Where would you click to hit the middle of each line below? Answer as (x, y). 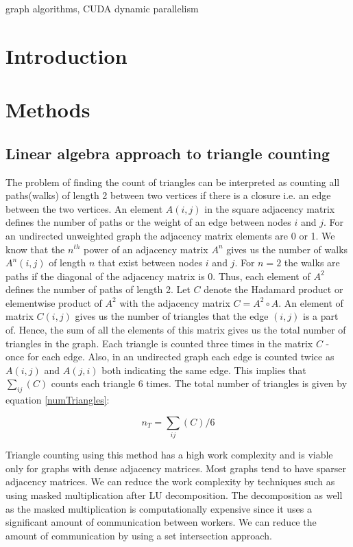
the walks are (312, 263)
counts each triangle (93, 383)
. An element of (311, 302)
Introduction (66, 55)
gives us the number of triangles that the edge (172, 316)
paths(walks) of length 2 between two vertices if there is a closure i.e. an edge (168, 195)
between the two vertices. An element (84, 208)
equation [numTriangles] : (58, 400)
